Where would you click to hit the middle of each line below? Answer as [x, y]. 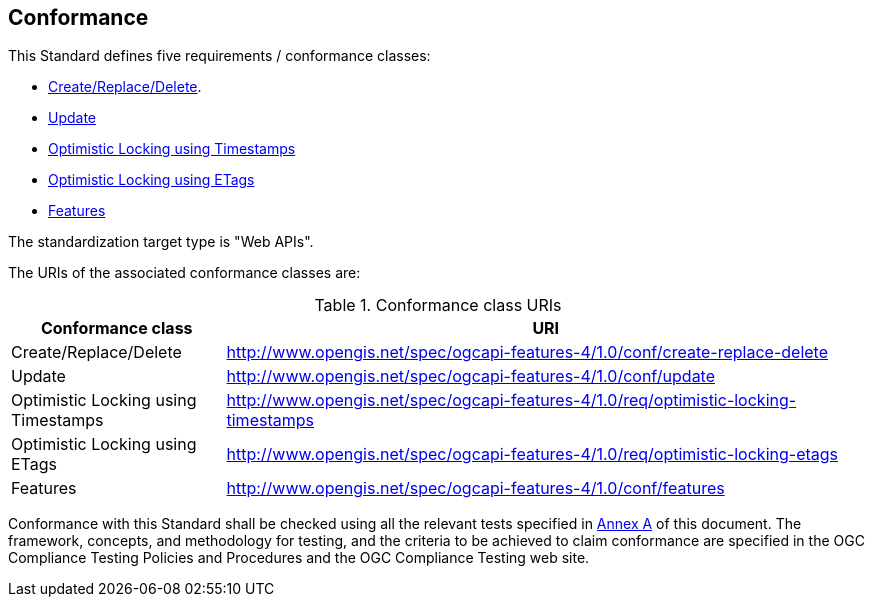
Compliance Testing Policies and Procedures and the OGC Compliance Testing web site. [299, 558]
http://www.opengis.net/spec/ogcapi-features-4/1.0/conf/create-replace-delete [527, 352]
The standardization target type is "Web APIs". [161, 242]
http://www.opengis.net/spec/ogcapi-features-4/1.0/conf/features [475, 488]
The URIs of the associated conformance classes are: [184, 273]
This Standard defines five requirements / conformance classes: [219, 56]
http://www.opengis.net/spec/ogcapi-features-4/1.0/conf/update [471, 376]
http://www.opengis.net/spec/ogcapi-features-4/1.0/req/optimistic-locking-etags [532, 454]
